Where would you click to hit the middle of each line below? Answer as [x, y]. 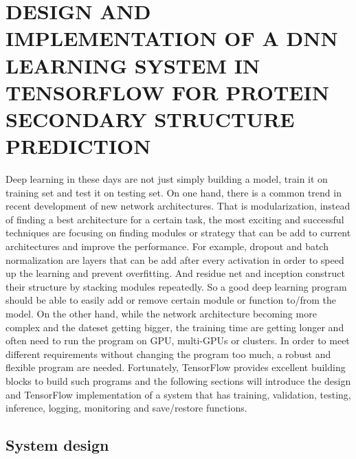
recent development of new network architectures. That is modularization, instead [178, 206]
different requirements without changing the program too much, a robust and [168, 354]
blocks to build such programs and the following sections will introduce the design [178, 380]
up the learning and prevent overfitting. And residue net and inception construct [175, 273]
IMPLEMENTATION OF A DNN [172, 38]
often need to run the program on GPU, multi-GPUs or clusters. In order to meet [178, 340]
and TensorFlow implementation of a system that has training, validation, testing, [178, 394]
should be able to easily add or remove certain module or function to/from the [171, 300]
